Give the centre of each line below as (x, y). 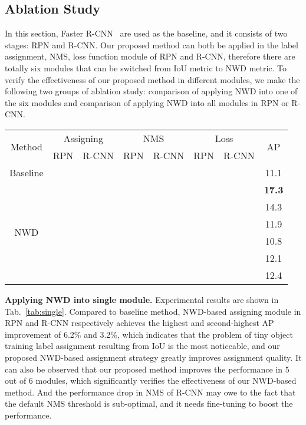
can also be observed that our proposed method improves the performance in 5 (147, 369)
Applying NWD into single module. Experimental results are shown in (142, 299)
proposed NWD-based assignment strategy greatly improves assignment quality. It (153, 357)
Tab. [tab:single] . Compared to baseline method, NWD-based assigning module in (153, 311)
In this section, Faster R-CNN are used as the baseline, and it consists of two (146, 33)
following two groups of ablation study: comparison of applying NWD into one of (151, 91)
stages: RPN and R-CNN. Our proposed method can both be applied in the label (152, 45)
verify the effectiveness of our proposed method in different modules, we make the (152, 79)
